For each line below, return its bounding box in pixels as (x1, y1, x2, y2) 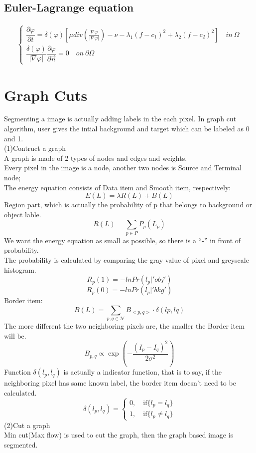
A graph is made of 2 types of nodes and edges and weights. (4, 152, 187, 163)
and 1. (4, 133, 23, 143)
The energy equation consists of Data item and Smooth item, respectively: (4, 182, 231, 192)
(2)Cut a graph (4, 420, 50, 430)
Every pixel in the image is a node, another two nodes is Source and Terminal (4, 162, 242, 173)
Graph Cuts (4, 84, 88, 105)
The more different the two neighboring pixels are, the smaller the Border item (4, 321, 245, 331)
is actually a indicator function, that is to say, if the (63, 367, 222, 377)
